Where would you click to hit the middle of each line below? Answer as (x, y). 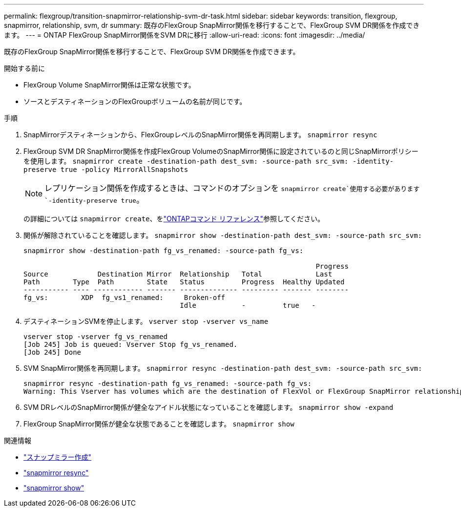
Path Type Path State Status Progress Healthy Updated (184, 282)
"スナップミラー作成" (58, 457)
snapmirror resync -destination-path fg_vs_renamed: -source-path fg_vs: (168, 383)
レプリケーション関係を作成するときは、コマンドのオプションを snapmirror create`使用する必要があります (232, 188)
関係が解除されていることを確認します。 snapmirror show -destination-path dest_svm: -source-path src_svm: (223, 235)
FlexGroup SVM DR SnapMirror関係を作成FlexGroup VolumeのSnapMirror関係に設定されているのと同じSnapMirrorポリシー (221, 151)
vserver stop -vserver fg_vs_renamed (96, 337)
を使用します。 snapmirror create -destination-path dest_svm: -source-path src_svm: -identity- (209, 161)
